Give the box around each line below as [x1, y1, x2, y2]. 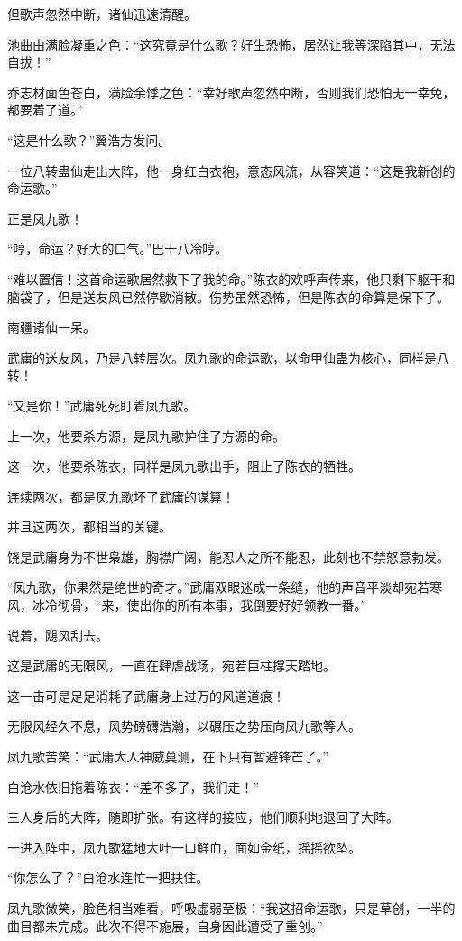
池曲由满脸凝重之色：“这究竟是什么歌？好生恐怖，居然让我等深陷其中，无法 [7, 34, 456, 53]
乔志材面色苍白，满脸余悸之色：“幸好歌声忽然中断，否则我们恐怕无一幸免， [7, 82, 456, 101]
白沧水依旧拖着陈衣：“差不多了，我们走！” [7, 777, 260, 796]
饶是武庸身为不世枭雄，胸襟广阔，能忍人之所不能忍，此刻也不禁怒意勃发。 [7, 547, 449, 566]
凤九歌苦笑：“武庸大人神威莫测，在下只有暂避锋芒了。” [7, 747, 329, 766]
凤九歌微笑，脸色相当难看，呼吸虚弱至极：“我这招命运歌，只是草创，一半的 [7, 899, 456, 917]
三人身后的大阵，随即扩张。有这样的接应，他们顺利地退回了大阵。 [7, 807, 399, 826]
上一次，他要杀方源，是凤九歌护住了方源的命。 [7, 426, 285, 445]
